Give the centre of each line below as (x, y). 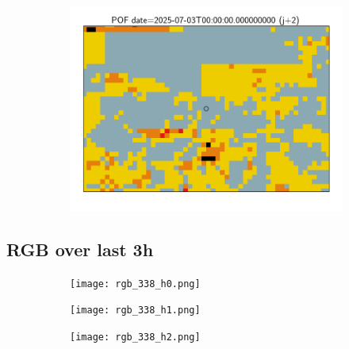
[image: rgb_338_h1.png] (135, 311)
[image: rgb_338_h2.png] (135, 337)
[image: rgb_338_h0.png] (135, 284)
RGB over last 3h (80, 249)
